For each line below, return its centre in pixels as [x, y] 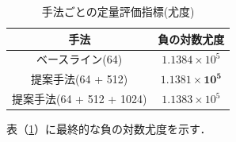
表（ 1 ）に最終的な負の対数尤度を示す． [109, 129]
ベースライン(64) [80, 59]
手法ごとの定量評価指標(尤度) [118, 11]
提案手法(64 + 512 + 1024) [80, 99]
